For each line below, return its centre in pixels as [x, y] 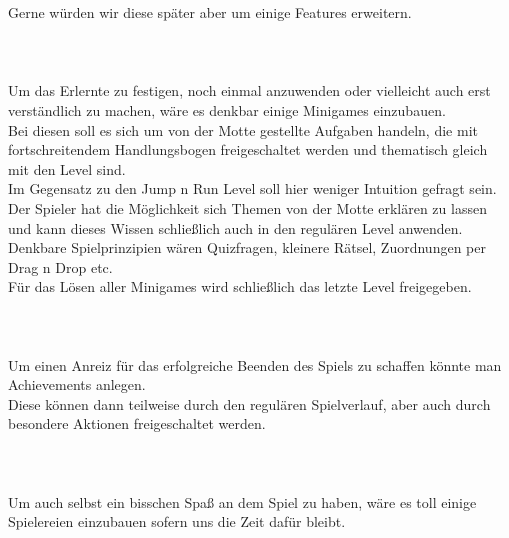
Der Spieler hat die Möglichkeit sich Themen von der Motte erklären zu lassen [247, 207]
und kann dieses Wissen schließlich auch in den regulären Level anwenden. [235, 227]
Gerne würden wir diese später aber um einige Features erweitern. [210, 12]
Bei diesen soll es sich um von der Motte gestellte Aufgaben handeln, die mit [243, 129]
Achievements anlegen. [77, 384]
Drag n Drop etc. [60, 266]
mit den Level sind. [67, 168]
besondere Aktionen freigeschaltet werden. [137, 423]
